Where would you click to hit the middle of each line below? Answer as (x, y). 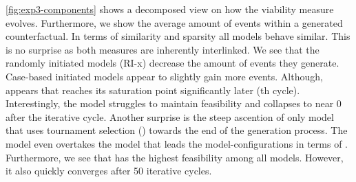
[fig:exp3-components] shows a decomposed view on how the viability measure (170, 9)
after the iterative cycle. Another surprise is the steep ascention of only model (170, 116)
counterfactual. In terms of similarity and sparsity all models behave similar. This (178, 36)
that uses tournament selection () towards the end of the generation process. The (177, 130)
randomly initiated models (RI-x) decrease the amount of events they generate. (172, 63)
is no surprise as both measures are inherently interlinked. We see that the (163, 49)
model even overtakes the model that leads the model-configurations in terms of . (177, 143)
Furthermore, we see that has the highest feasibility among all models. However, (175, 157)
